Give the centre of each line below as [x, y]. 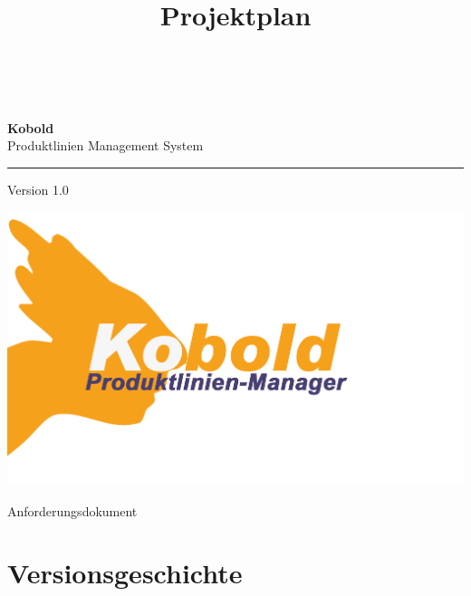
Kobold [31, 127]
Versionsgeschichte [125, 573]
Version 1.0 [38, 189]
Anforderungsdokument [72, 510]
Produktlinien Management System [106, 145]
